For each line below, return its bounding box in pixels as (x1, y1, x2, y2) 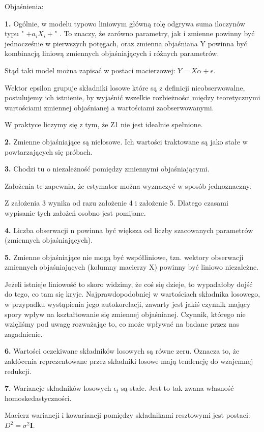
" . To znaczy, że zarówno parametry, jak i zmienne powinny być (54, 28, 255, 39)
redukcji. (5, 365, 32, 376)
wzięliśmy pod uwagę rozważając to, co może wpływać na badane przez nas (5, 319, 240, 329)
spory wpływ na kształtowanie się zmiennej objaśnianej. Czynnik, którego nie (5, 308, 246, 319)
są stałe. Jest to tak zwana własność (121, 383, 234, 393)
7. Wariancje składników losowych (5, 383, 111, 393)
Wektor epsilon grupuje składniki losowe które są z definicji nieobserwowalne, (5, 82, 245, 93)
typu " (5, 28, 24, 39)
